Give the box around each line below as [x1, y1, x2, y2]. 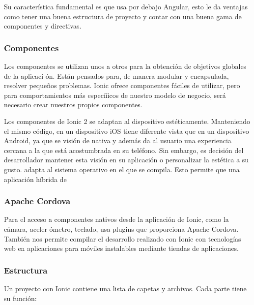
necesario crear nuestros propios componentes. [4, 99, 142, 110]
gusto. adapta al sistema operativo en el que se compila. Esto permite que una [4, 164, 240, 174]
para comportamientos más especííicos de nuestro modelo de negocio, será [4, 90, 226, 100]
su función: [4, 293, 37, 303]
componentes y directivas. [4, 21, 82, 31]
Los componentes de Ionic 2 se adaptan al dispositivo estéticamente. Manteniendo [4, 116, 251, 126]
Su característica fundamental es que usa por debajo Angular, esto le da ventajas [4, 1, 248, 11]
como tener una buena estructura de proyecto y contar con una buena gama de [4, 11, 242, 21]
